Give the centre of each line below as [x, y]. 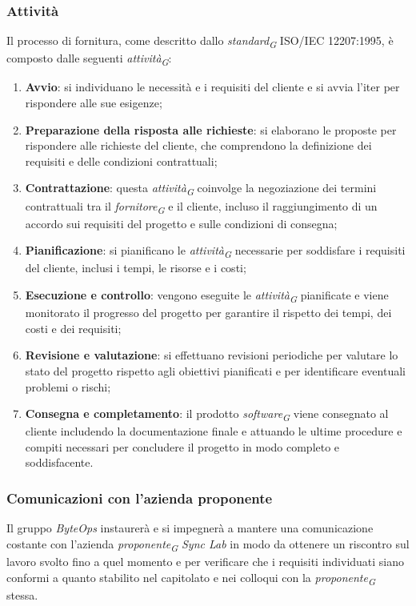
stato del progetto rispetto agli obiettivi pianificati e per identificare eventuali [215, 370]
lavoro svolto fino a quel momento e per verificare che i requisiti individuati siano [206, 561]
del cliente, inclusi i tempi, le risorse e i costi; [136, 268]
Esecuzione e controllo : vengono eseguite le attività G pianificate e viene [207, 296]
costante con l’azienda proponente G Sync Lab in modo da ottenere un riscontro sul [208, 544]
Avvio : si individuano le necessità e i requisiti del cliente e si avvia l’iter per [212, 87]
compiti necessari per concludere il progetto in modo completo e [182, 446]
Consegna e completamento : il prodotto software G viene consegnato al [207, 414]
